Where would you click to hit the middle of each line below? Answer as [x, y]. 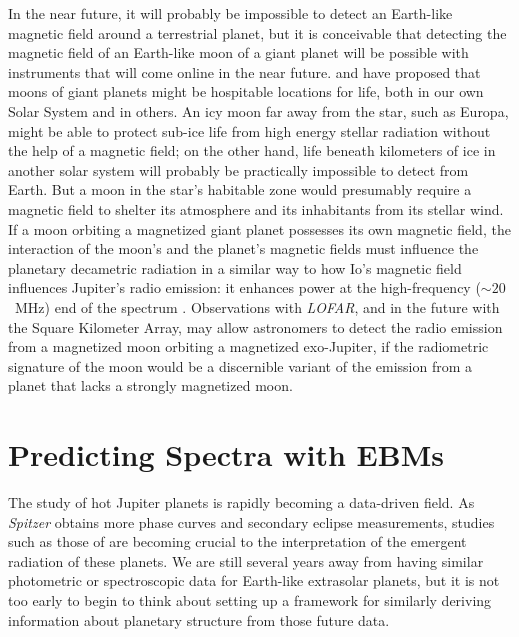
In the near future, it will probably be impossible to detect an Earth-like [230, 13]
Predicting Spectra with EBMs [226, 454]
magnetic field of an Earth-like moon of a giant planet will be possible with [238, 52]
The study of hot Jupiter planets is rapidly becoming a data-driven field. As [241, 502]
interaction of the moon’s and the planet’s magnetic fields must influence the [243, 248]
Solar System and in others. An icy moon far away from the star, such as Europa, [258, 110]
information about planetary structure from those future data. [199, 619]
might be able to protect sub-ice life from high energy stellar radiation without [249, 130]
